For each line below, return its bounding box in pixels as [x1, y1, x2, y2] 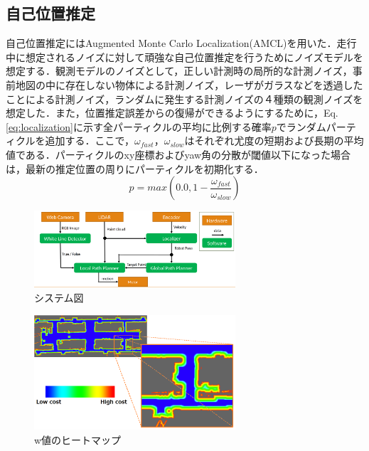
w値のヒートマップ [34, 433, 122, 447]
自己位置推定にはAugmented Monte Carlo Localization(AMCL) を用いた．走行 [6, 36, 357, 51]
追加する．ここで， [45, 133, 135, 148]
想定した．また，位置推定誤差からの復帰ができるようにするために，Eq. [6, 105, 338, 120]
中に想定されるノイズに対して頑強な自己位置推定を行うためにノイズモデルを [6, 49, 363, 64]
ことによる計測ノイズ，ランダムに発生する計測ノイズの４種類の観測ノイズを [6, 91, 363, 106]
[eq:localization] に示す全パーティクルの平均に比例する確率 [6, 119, 272, 134]
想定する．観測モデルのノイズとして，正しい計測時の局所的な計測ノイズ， [6, 63, 353, 78]
